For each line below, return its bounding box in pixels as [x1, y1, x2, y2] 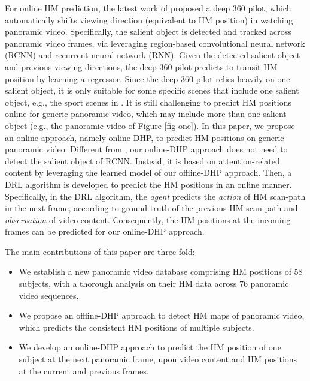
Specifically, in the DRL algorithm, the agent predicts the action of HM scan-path [5, 190, 306, 202]
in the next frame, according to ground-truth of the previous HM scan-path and [5, 202, 298, 214]
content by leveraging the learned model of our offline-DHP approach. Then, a [5, 166, 292, 179]
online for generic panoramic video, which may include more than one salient [5, 107, 287, 120]
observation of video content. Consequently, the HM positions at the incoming [5, 213, 291, 226]
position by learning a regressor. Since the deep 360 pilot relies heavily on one [5, 72, 290, 85]
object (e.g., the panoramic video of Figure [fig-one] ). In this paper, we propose [5, 119, 295, 131]
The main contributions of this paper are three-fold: [5, 245, 195, 257]
